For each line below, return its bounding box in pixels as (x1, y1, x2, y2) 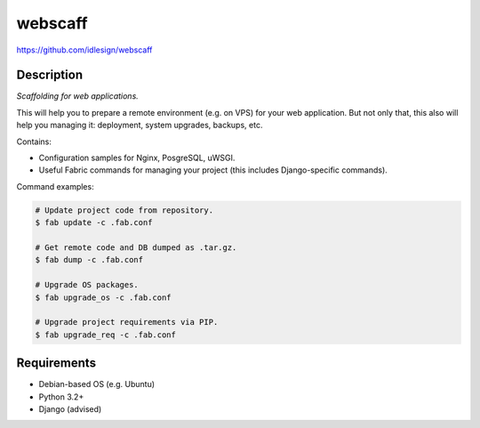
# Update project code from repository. (35, 205, 213, 215)
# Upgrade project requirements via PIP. (35, 317, 219, 327)
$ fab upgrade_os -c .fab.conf (35, 292, 172, 303)
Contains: (16, 136, 52, 147)
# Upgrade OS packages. (35, 280, 140, 290)
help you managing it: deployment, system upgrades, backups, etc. (16, 120, 263, 131)
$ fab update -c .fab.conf (35, 218, 153, 228)
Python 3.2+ (38, 392, 84, 402)
